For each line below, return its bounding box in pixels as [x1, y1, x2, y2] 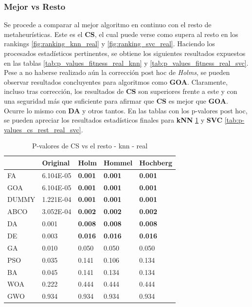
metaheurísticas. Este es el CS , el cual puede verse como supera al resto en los [4, 29, 238, 39]
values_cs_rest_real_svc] [4, 124, 81, 134]
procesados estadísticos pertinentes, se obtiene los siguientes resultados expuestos [4, 48, 246, 58]
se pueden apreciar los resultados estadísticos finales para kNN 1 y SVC [4, 115, 223, 125]
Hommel [104, 157, 133, 167]
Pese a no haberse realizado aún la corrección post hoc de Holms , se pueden [4, 67, 230, 77]
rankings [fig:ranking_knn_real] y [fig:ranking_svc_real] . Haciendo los [4, 38, 215, 49]
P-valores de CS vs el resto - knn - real [32, 141, 148, 151]
